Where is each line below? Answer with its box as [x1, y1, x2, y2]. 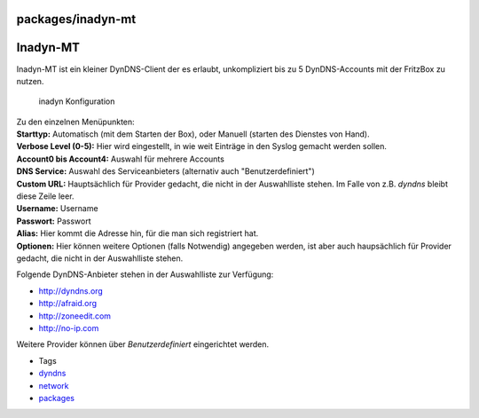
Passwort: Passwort [16, 216, 91, 226]
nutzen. [16, 75, 44, 86]
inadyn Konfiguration [38, 96, 115, 106]
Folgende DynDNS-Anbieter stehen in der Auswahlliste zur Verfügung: [16, 269, 274, 280]
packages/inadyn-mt [16, 12, 137, 27]
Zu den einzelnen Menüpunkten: [16, 116, 135, 127]
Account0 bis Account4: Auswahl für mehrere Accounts [16, 154, 225, 164]
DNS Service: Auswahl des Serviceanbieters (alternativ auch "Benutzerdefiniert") [16, 166, 315, 177]
